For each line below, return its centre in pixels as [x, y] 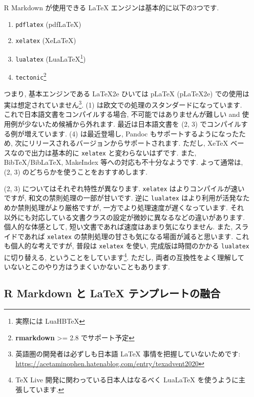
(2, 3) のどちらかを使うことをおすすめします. [76, 172]
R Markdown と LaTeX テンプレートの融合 [112, 293]
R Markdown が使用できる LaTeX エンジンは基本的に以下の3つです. [111, 7]
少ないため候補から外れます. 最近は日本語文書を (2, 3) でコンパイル [133, 123]
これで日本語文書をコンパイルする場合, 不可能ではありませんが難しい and [122, 114]
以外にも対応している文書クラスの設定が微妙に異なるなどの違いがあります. [125, 217]
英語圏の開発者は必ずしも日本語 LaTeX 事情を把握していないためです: [128, 354]
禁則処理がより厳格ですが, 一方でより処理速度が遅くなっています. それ [131, 207]
